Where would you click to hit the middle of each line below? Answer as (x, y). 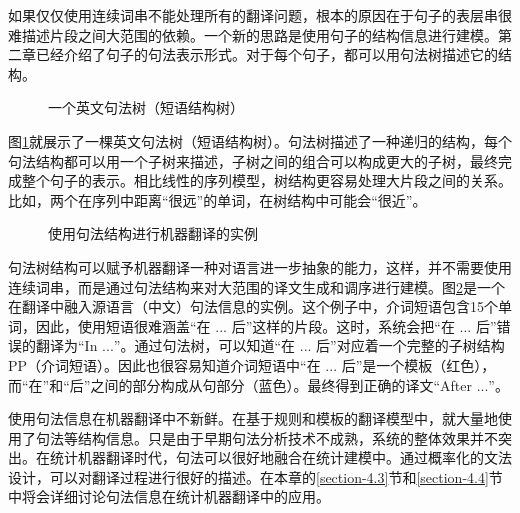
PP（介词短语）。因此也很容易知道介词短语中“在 (164, 364)
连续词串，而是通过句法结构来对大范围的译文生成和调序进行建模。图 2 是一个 (256, 286)
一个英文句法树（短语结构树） (146, 107)
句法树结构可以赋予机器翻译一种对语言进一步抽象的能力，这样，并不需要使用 (260, 266)
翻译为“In (66, 345)
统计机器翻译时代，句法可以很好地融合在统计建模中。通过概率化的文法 (280, 457)
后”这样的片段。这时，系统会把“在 (343, 325)
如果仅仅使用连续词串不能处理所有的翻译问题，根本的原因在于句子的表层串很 (260, 15)
